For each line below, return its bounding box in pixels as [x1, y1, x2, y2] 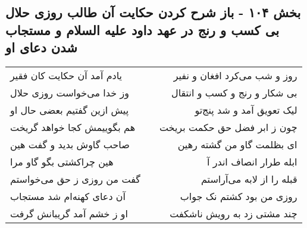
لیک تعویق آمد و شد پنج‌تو [195, 102, 297, 117]
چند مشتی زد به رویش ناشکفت [170, 206, 297, 220]
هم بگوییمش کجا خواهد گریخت [10, 120, 136, 134]
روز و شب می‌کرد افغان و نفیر [173, 68, 297, 82]
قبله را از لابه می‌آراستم [201, 171, 297, 186]
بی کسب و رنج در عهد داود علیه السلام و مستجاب [5, 20, 279, 39]
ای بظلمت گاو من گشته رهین [177, 137, 297, 151]
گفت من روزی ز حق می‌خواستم [10, 171, 140, 186]
